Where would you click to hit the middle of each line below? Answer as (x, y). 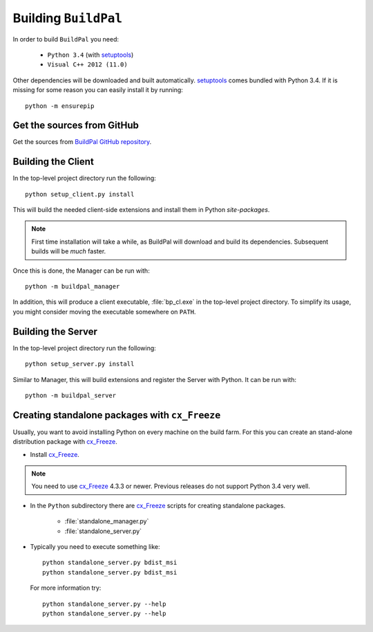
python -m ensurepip (60, 106)
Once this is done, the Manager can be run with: (81, 271)
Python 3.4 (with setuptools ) (90, 55)
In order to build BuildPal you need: (66, 39)
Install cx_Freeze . (55, 454)
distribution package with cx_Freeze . (65, 442)
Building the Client (54, 162)
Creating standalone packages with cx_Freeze (117, 415)
